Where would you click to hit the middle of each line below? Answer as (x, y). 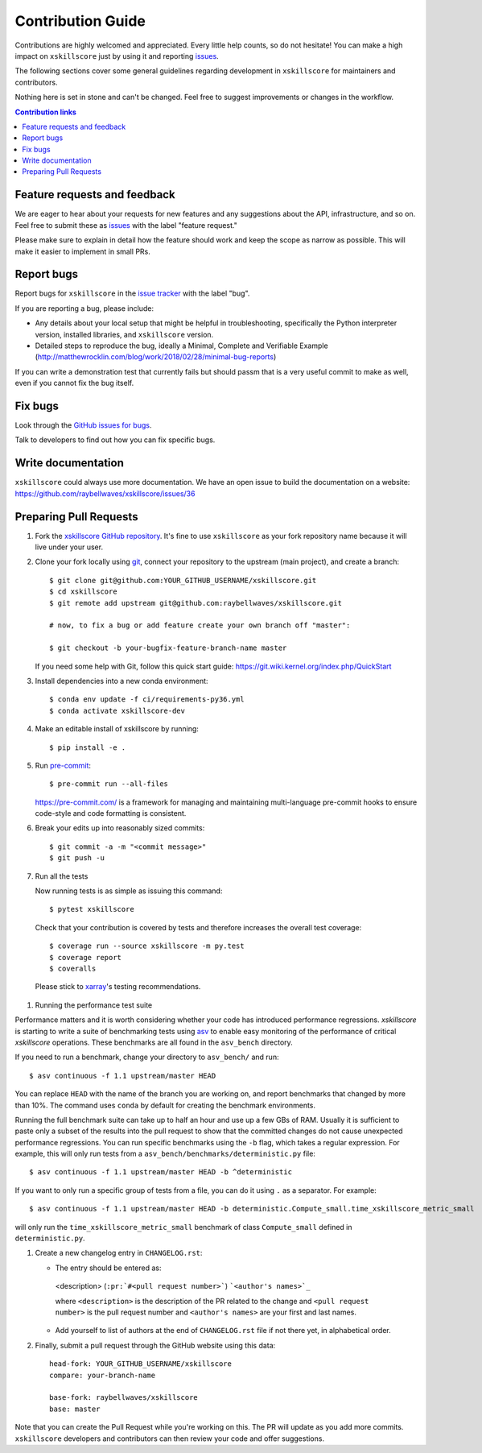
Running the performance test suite (94, 1005)
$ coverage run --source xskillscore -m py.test (147, 946)
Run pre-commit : (63, 765)
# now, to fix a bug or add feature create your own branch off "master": (200, 625)
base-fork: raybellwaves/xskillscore (124, 1398)
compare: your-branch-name (103, 1375)
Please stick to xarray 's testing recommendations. (118, 987)
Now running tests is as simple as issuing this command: (129, 891)
